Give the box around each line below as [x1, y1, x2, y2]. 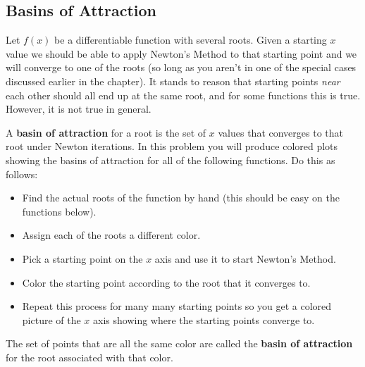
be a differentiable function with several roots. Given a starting [54, 32, 327, 47]
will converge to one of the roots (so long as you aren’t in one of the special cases [6, 60, 357, 75]
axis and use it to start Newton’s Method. [154, 251, 336, 266]
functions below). [22, 204, 97, 218]
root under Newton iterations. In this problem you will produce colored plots [6, 139, 338, 154]
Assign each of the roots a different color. [22, 228, 201, 242]
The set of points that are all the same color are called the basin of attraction [6, 336, 353, 351]
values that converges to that [218, 125, 343, 139]
